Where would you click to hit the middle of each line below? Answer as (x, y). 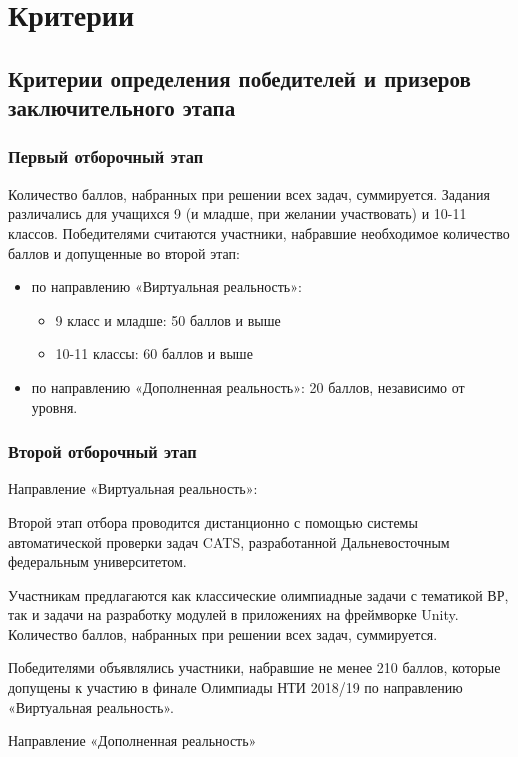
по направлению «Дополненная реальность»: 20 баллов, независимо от (248, 386)
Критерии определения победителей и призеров (239, 77)
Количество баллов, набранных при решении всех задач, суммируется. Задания (249, 193)
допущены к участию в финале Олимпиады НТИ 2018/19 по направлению (235, 687)
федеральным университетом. (97, 561)
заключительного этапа (122, 107)
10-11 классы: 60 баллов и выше (154, 353)
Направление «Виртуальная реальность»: (133, 488)
